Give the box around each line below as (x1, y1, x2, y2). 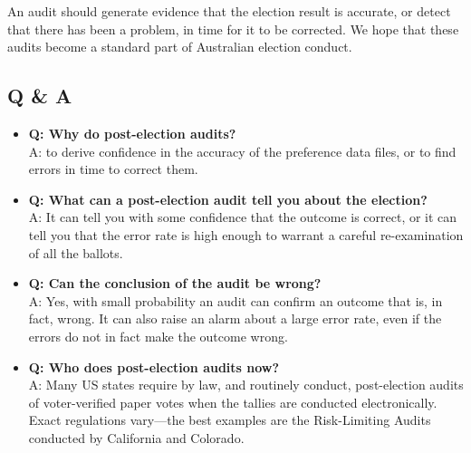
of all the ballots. (28, 243, 123, 262)
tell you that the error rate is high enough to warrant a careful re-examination (28, 225, 464, 244)
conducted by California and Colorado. (28, 428, 245, 447)
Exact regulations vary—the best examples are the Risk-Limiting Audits (28, 410, 431, 429)
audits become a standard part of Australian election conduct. (7, 37, 352, 56)
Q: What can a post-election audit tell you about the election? (28, 189, 428, 208)
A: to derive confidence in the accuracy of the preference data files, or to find (28, 141, 457, 160)
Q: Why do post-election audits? (28, 123, 236, 142)
